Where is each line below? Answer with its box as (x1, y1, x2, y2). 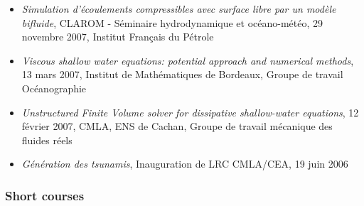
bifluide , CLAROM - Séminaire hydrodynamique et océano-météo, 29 (21, 15, 323, 30)
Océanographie (21, 80, 87, 95)
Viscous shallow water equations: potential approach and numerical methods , (21, 53, 354, 67)
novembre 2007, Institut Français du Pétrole (21, 29, 214, 44)
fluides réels (21, 132, 73, 147)
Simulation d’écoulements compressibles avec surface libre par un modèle (21, 1, 336, 16)
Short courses (5, 186, 85, 204)
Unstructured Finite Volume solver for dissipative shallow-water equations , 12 (21, 104, 359, 119)
